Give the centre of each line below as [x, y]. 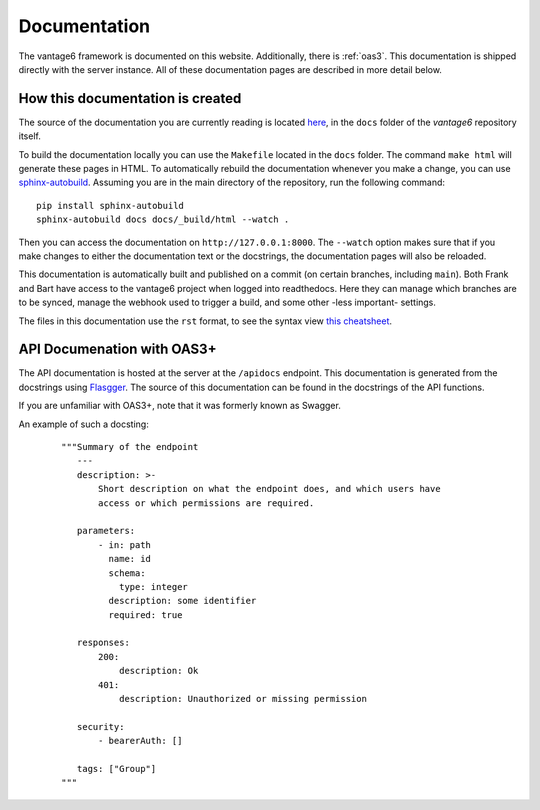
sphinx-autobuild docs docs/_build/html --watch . [163, 219]
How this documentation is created [130, 98]
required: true [145, 614]
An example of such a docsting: [83, 424]
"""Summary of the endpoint [130, 446]
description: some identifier [182, 601]
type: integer [153, 586]
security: [100, 726]
